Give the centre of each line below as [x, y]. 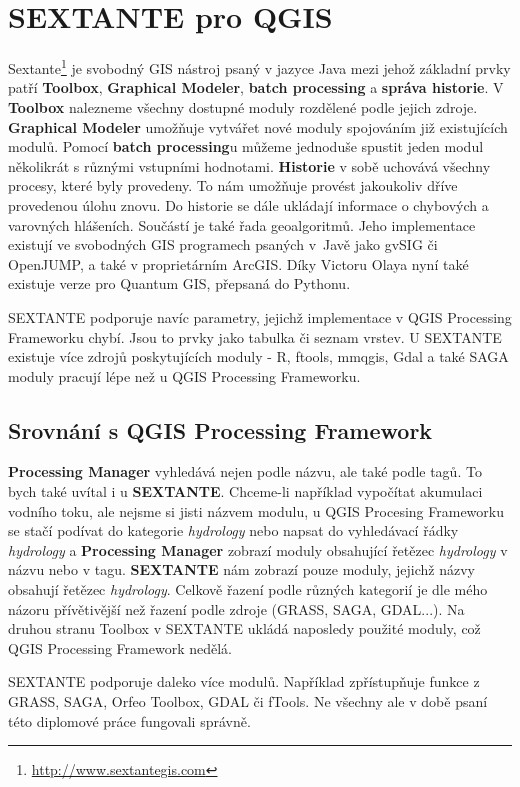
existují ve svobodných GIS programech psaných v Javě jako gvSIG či [223, 244]
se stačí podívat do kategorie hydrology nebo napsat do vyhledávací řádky [233, 530]
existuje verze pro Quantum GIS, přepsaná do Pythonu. [179, 283]
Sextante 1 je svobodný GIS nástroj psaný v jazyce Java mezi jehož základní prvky [259, 66]
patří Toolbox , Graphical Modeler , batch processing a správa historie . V [256, 87]
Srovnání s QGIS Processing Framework [220, 429]
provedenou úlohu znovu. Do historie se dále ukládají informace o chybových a [248, 204]
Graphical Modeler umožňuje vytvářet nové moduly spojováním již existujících [258, 126]
